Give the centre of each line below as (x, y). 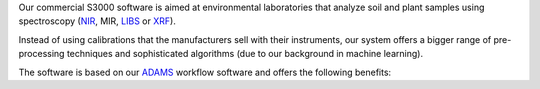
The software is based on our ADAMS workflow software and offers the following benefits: (205, 72)
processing (41, 54)
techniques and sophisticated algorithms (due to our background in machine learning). (245, 54)
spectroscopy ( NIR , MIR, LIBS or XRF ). (97, 21)
